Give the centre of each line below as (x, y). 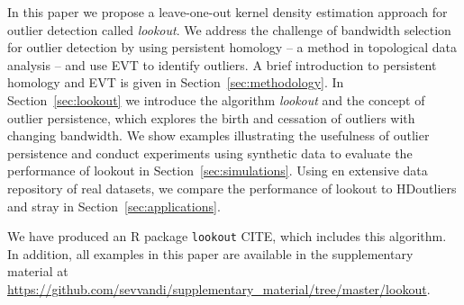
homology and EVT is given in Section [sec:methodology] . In (176, 82)
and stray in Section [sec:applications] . (114, 206)
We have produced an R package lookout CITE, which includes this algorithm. (227, 236)
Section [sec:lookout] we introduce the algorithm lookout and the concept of (216, 99)
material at (38, 271)
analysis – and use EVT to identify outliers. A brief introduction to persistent (222, 64)
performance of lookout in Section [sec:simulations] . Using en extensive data (218, 170)
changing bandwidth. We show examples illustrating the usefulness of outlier (218, 135)
